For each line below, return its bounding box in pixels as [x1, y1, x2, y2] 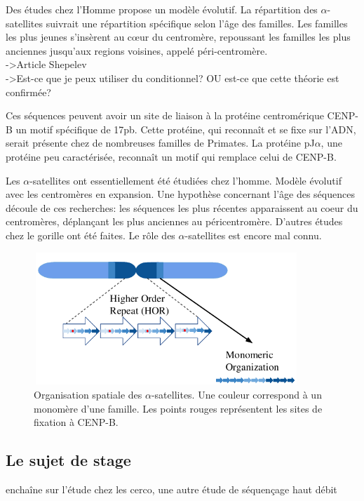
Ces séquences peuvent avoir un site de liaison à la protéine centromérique [6, 108, 324, 123]
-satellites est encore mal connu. [184, 227, 322, 242]
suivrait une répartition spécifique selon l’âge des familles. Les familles [46, 15, 348, 30]
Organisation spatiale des [34, 387, 142, 402]
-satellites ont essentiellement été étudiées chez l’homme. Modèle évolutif [29, 173, 342, 187]
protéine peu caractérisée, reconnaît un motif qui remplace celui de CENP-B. [6, 149, 337, 163]
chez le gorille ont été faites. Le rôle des [6, 227, 175, 242]
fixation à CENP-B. [34, 415, 119, 429]
